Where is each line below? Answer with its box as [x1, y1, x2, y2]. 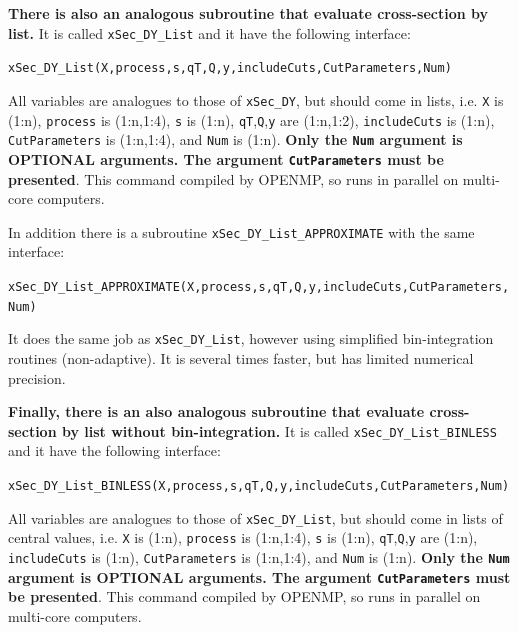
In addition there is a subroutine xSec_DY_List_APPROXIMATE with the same [8, 221, 475, 242]
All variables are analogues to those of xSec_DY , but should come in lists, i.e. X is [8, 89, 504, 110]
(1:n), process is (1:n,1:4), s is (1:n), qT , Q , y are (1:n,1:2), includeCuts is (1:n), [8, 109, 495, 130]
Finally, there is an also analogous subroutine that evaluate [8, 401, 425, 422]
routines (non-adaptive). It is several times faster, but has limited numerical [8, 347, 474, 368]
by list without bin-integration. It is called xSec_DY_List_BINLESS [61, 420, 497, 441]
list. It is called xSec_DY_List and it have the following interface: [8, 22, 411, 43]
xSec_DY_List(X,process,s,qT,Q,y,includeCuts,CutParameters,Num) [8, 61, 452, 76]
